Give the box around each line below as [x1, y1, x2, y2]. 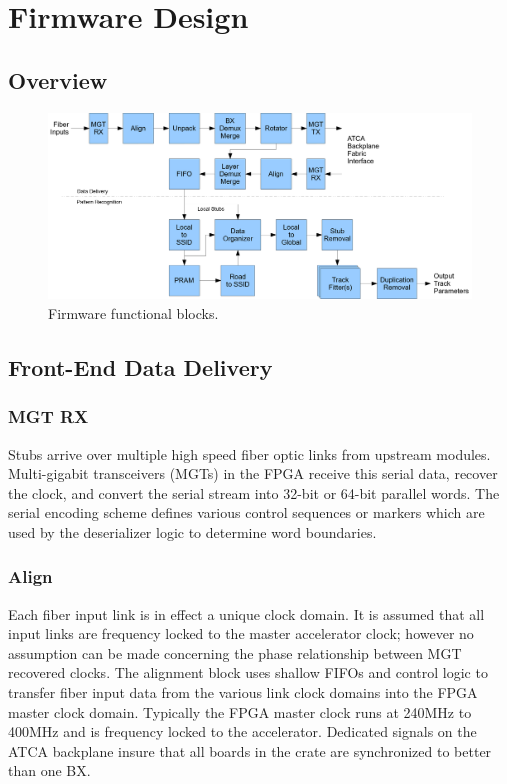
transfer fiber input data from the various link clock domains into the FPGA [8, 682, 478, 703]
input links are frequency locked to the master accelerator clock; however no [8, 623, 474, 644]
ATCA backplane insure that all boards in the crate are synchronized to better [8, 740, 492, 761]
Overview [8, 64, 108, 95]
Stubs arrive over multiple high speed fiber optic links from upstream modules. [8, 443, 491, 464]
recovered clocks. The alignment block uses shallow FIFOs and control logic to [8, 662, 488, 683]
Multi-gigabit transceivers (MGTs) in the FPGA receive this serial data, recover [8, 463, 498, 484]
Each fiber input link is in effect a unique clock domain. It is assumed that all [8, 603, 485, 624]
